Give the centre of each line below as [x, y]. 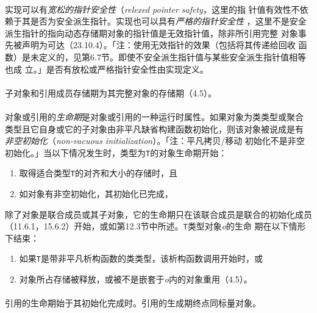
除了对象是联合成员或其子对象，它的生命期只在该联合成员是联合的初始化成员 [158, 214]
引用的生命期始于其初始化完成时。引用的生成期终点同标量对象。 [133, 303]
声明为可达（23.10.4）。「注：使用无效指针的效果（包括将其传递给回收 [158, 45]
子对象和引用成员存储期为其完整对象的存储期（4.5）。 [111, 92]
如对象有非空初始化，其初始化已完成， [96, 194]
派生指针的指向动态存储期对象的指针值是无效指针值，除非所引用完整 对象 [151, 33]
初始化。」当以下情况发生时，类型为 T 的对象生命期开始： [116, 152]
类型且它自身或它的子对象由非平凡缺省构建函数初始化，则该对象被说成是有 [154, 128]
